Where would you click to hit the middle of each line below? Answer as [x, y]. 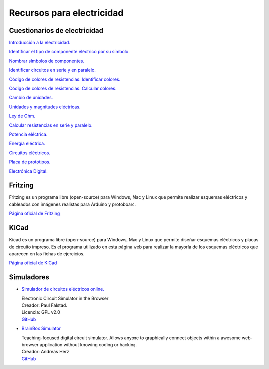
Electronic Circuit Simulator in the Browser [65, 298]
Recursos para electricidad [66, 13]
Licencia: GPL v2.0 [41, 312]
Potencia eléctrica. [28, 134]
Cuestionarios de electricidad [56, 31]
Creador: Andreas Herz [46, 352]
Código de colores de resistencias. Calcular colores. [63, 89]
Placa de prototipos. [30, 162]
